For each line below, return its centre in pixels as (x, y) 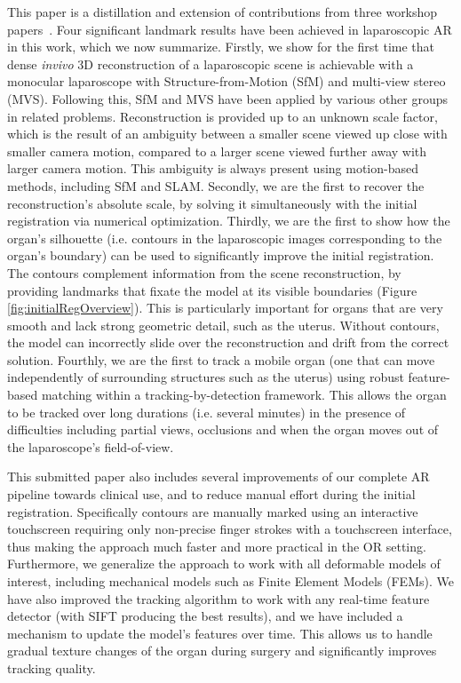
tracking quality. (52, 667)
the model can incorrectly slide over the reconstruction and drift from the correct (228, 342)
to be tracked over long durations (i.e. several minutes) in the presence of (207, 412)
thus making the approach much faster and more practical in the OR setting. (217, 546)
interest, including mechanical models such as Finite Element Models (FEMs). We (230, 581)
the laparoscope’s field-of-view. (91, 446)
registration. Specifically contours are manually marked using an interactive (213, 511)
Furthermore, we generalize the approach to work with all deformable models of (224, 564)
